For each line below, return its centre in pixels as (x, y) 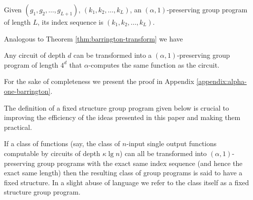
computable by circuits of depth (52, 153)
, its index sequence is (71, 22)
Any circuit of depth (35, 55)
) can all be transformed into (163, 153)
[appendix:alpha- (222, 81)
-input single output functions (171, 143)
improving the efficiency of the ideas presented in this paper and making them (122, 117)
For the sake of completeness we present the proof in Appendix (99, 81)
